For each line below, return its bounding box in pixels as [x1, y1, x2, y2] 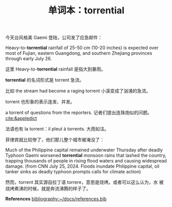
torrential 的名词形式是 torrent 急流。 [5, 77, 84, 83]
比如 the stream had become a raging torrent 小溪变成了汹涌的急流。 [5, 88, 151, 94]
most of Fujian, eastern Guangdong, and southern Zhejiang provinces [5, 50, 152, 56]
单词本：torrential [48, 5, 125, 16]
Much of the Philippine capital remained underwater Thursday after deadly [5, 147, 163, 153]
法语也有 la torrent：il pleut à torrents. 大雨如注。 [5, 126, 109, 132]
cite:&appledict [5, 116, 37, 122]
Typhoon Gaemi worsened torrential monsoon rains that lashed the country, [5, 152, 167, 158]
